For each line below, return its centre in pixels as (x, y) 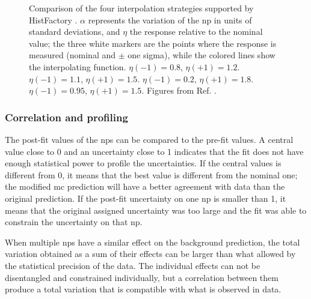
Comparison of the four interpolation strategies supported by (141, 8)
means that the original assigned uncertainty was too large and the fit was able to (156, 210)
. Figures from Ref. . (179, 90)
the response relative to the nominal (196, 32)
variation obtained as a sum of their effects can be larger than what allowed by (150, 254)
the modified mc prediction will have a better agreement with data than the (145, 186)
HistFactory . (53, 20)
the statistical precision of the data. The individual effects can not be (133, 265)
